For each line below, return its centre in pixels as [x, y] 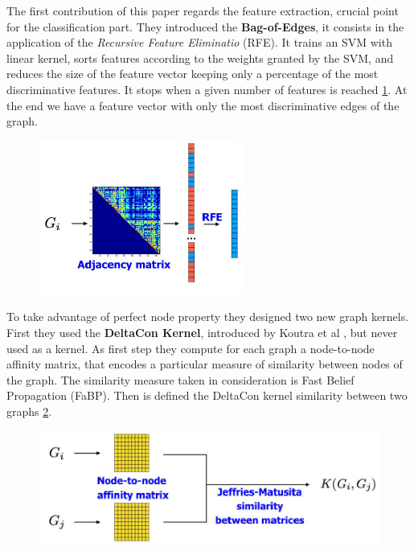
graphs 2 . [29, 411]
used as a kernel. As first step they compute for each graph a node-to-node [191, 348]
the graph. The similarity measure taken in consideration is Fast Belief [180, 379]
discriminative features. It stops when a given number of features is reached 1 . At [207, 89]
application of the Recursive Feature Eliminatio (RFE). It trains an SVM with [199, 42]
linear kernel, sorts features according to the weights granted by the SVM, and [200, 58]
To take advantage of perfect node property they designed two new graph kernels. [208, 317]
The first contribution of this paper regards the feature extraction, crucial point [203, 10]
